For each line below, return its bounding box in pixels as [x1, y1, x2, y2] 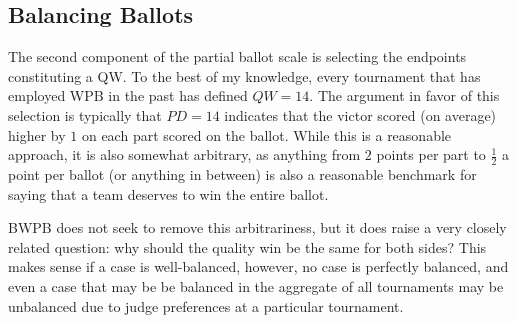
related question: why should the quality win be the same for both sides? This [8, 236, 487, 257]
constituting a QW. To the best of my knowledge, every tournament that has [8, 65, 481, 86]
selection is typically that [8, 104, 162, 125]
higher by [8, 124, 66, 145]
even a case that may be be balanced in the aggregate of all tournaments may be [8, 275, 504, 296]
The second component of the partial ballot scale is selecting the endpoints [8, 46, 467, 67]
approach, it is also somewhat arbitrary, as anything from [8, 144, 361, 165]
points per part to [376, 144, 486, 165]
